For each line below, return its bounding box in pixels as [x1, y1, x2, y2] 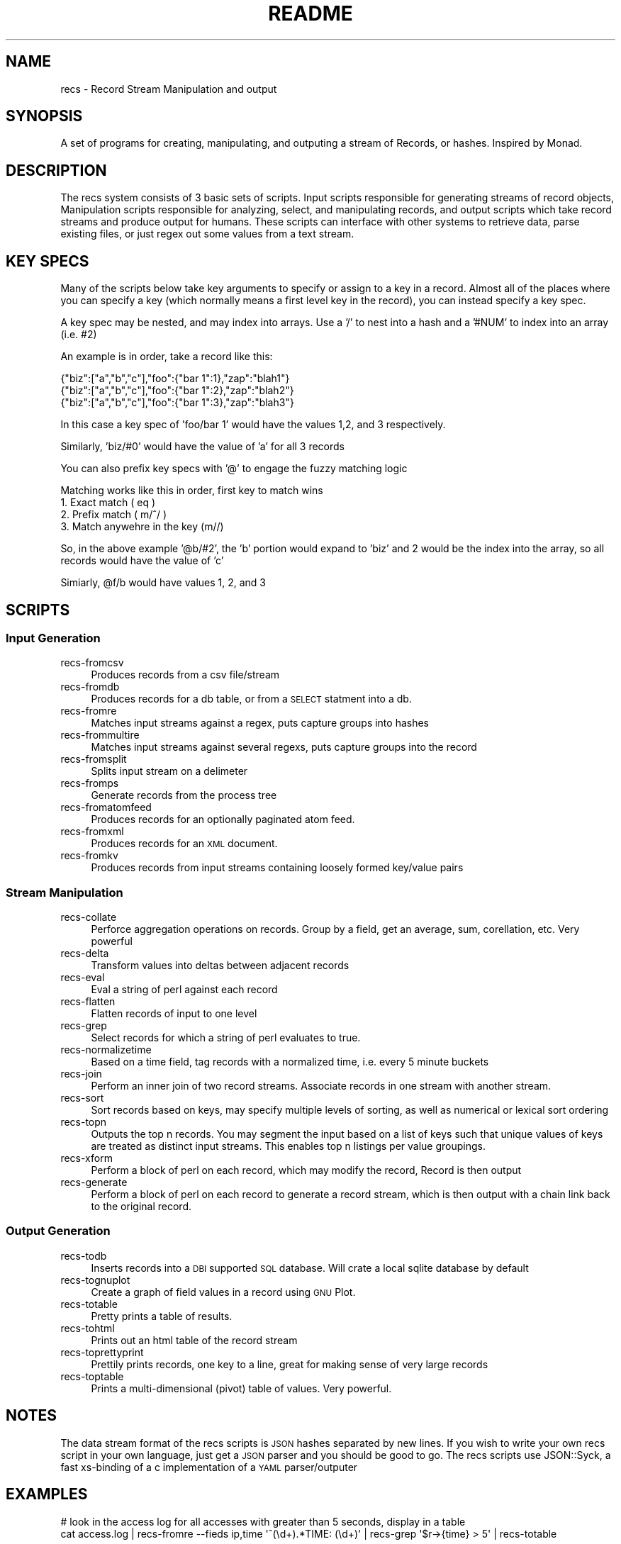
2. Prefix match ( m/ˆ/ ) [60, 508, 167, 521]
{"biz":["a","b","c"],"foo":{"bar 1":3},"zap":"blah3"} [60, 396, 294, 409]
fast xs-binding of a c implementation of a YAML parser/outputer [60, 1460, 358, 1473]
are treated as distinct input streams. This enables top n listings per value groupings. [91, 1140, 486, 1153]
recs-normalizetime [60, 1044, 152, 1056]
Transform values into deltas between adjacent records [91, 959, 349, 972]
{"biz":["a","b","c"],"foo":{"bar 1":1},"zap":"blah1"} [60, 372, 290, 385]
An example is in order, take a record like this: [60, 350, 273, 363]
